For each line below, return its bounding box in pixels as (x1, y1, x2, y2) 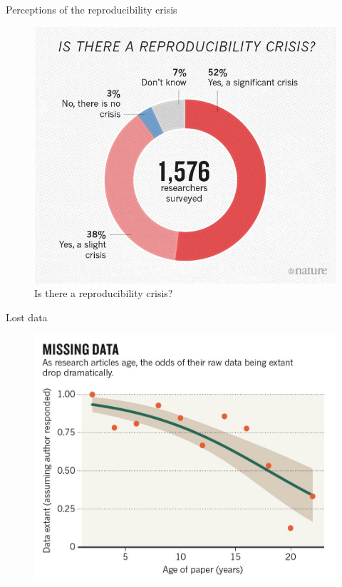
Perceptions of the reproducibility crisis (6, 2, 177, 16)
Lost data (6, 309, 48, 324)
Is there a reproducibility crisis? (34, 286, 173, 301)
